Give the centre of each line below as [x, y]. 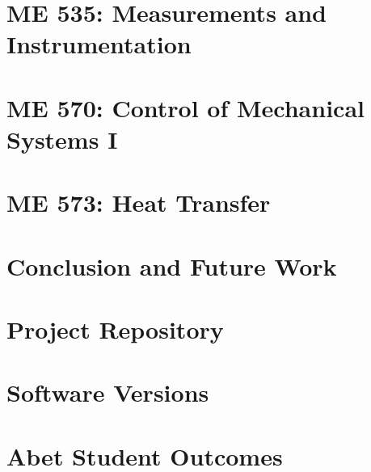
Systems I [62, 139]
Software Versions [108, 392]
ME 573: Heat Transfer [139, 202]
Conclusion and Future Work [172, 265]
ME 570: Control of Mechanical [185, 107]
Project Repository [115, 329]
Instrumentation [99, 44]
